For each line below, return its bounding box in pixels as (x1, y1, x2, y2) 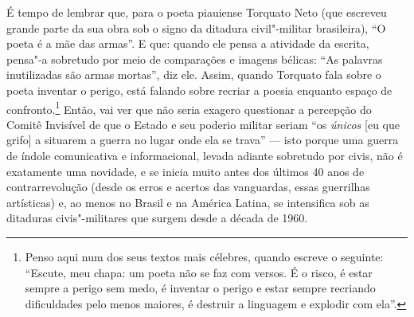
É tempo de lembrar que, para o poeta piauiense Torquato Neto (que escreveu (6, 4, 387, 20)
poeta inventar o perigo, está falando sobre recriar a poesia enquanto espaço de (6, 81, 393, 98)
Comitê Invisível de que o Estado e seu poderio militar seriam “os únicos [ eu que (6, 115, 400, 132)
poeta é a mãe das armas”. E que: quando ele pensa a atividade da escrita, (6, 35, 369, 52)
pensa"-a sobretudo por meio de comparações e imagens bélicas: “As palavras (6, 50, 383, 67)
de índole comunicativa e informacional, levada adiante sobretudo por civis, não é (6, 147, 403, 163)
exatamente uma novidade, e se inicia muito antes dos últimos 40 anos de (6, 162, 365, 179)
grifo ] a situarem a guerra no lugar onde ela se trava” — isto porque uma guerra (6, 131, 399, 148)
